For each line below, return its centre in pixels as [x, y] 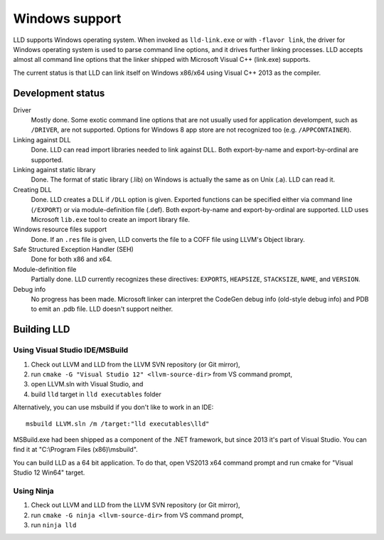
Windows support [67, 18]
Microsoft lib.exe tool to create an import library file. [111, 219]
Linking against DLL [42, 139]
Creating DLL [33, 189]
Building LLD [42, 330]
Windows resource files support [60, 229]
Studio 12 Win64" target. [49, 472]
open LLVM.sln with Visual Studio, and [87, 384]
